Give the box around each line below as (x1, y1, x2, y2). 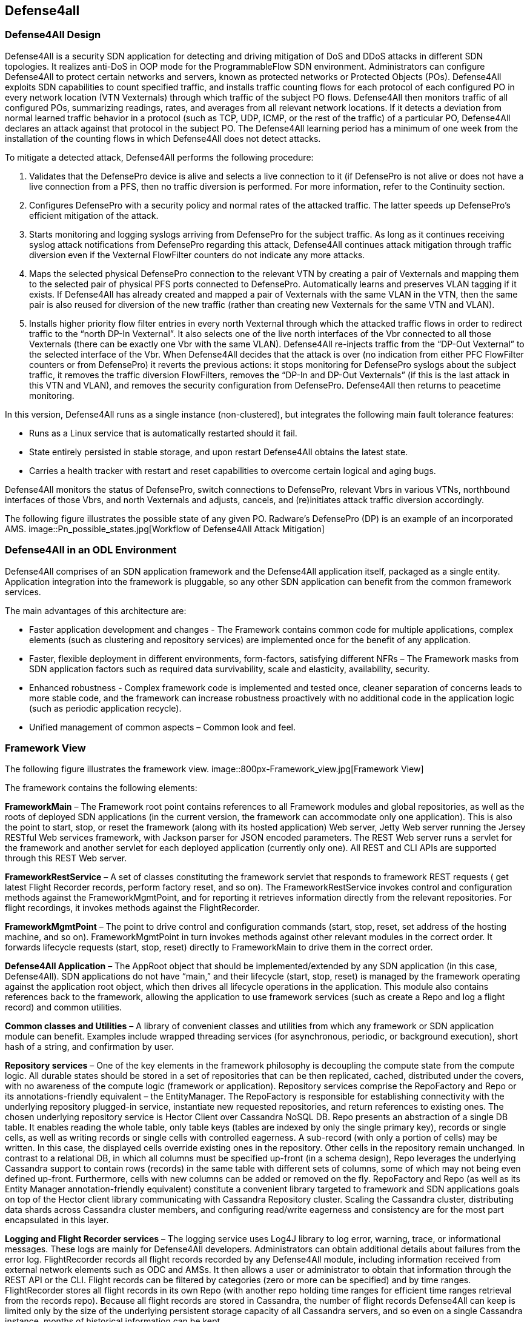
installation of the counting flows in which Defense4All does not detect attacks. (5, 133, 321, 144)
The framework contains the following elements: (5, 783, 197, 793)
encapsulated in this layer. (5, 1215, 109, 1226)
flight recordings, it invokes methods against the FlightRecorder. (5, 903, 260, 913)
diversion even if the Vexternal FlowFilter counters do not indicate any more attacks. (29, 249, 365, 260)
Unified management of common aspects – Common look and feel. (29, 721, 296, 732)
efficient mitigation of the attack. (29, 210, 159, 221)
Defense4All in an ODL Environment (5, 544, 177, 556)
